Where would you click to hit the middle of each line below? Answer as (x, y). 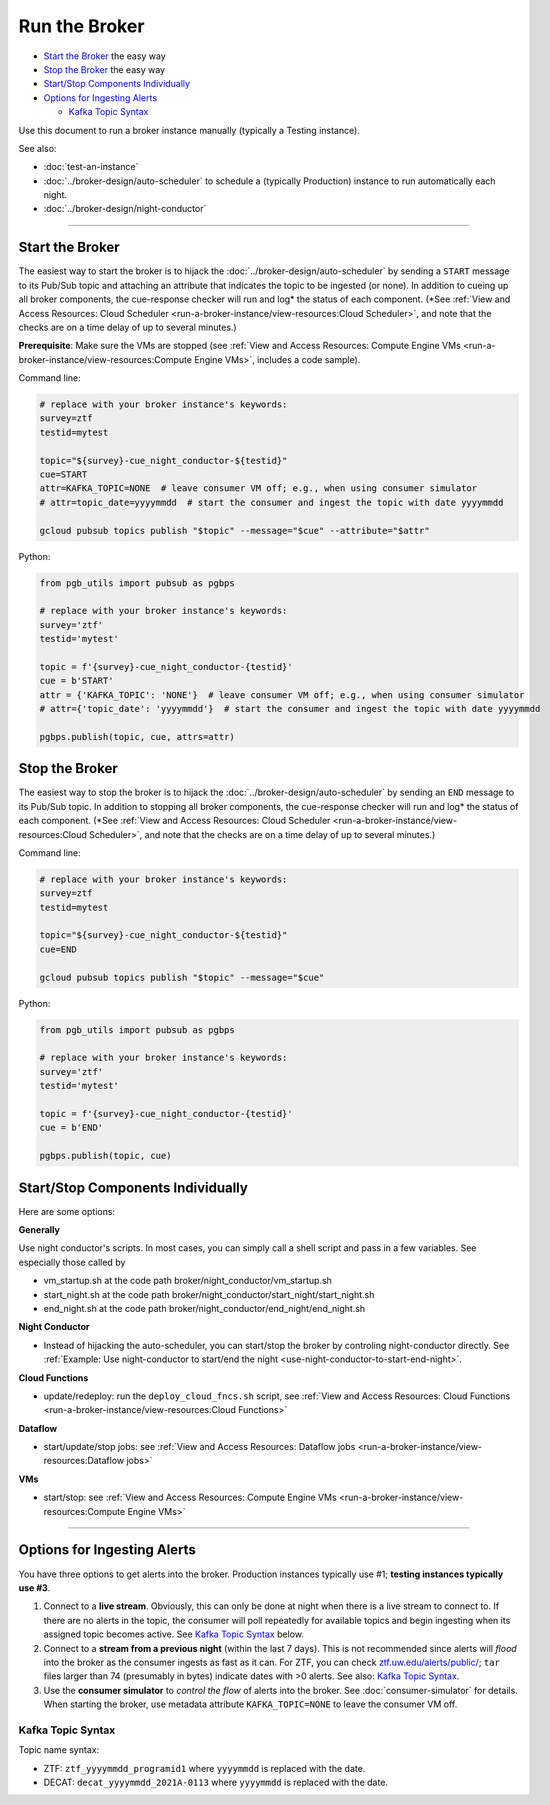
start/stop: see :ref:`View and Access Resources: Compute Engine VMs (190, 1497)
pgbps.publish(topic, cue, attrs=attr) (137, 736)
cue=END (58, 949)
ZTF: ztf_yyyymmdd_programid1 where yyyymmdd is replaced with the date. (204, 1768)
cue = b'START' (76, 681)
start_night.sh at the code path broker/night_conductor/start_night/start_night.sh (209, 1294)
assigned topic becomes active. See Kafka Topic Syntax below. (174, 1634)
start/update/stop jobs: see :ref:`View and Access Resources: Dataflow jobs (199, 1447)
